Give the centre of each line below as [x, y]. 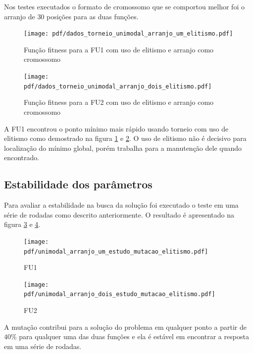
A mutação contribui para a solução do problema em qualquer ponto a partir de [125, 327]
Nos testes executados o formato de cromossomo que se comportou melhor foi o [124, 6]
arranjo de [20, 16]
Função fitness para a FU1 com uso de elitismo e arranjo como [119, 49]
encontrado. [22, 157]
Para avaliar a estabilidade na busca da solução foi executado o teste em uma [121, 205]
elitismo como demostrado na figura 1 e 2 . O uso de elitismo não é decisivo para [125, 138]
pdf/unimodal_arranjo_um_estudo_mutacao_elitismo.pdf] [116, 251]
